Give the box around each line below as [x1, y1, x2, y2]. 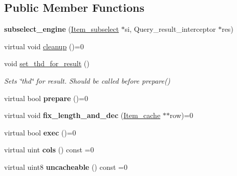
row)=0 [169, 110, 193, 121]
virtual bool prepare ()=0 [4, 92, 88, 103]
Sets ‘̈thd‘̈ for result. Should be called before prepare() [4, 75, 170, 86]
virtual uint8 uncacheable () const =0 [4, 161, 127, 172]
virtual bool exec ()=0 [4, 127, 76, 138]
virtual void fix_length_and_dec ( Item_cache [4, 110, 161, 121]
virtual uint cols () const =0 [4, 144, 94, 155]
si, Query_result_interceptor [124, 24, 216, 34]
